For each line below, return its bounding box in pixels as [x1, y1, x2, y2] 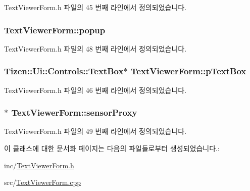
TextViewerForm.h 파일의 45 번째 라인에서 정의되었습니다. [4, 2, 187, 12]
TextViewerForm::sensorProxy [11, 106, 137, 119]
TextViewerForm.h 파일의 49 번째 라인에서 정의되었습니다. [4, 126, 187, 136]
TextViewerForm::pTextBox [130, 65, 246, 77]
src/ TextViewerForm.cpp [4, 177, 81, 187]
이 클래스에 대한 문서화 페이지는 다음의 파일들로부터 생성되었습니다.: [4, 143, 220, 154]
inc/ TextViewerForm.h [4, 160, 74, 170]
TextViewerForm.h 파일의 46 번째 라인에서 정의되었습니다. [4, 84, 187, 95]
